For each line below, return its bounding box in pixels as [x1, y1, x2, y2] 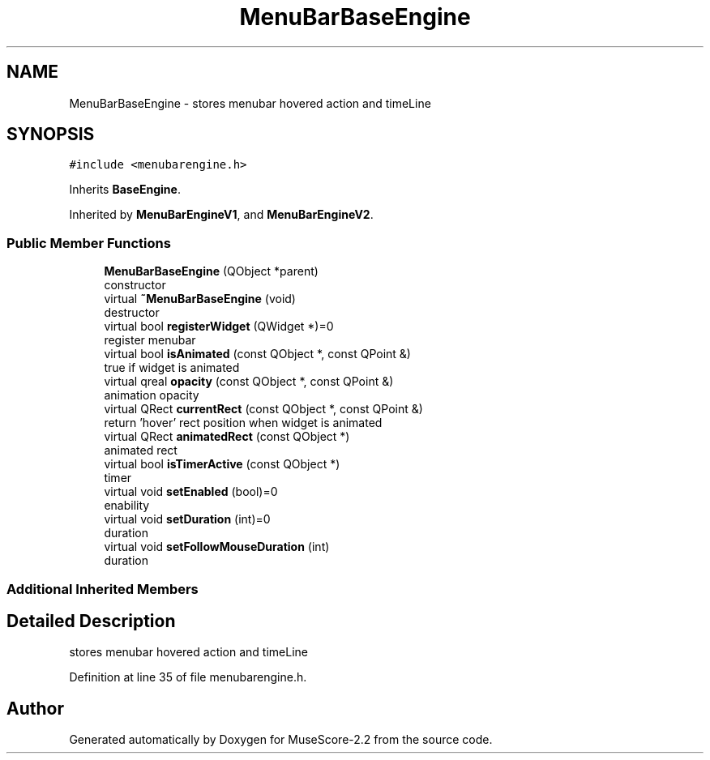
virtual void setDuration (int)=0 [104, 512, 271, 527]
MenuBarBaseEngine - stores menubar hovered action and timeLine [69, 96, 431, 110]
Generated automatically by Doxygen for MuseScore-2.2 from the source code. [69, 732, 493, 747]
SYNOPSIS [6, 124, 95, 145]
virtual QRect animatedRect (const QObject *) [104, 429, 350, 444]
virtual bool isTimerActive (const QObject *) [104, 457, 340, 472]
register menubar [104, 333, 196, 348]
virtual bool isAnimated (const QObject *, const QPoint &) [104, 347, 411, 361]
